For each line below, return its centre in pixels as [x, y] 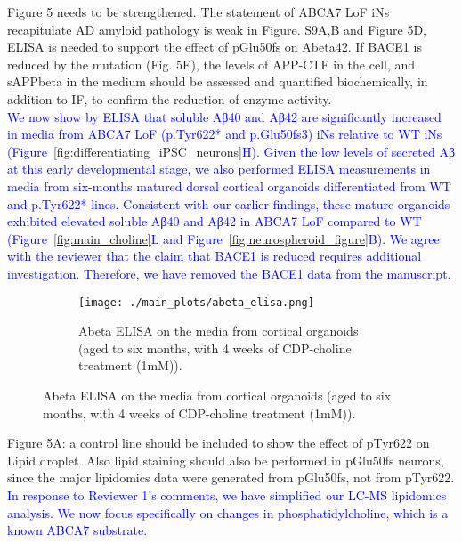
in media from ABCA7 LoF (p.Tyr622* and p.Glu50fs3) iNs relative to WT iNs [225, 134]
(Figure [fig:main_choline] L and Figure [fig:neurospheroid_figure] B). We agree [223, 238]
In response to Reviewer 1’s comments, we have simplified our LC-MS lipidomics [227, 494]
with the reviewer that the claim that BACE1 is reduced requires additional [215, 256]
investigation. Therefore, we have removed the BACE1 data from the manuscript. [229, 273]
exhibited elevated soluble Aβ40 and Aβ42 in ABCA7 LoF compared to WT [215, 221]
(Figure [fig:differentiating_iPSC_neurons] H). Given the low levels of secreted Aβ [231, 151]
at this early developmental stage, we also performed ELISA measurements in [219, 169]
